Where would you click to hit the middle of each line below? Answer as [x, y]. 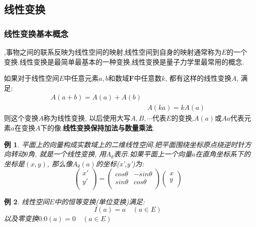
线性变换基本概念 [36, 33]
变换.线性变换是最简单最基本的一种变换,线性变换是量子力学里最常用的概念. [124, 61]
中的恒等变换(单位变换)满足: [100, 201]
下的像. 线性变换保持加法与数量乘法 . [97, 128]
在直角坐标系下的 [223, 154]
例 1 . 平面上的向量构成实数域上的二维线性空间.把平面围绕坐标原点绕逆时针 [124, 144]
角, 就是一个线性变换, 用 [67, 154]
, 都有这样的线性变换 [198, 78]
